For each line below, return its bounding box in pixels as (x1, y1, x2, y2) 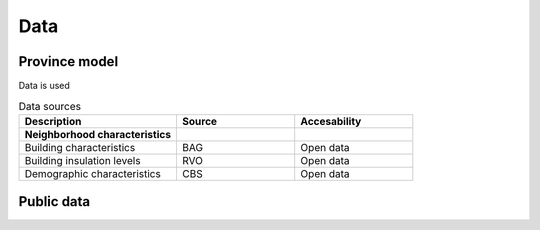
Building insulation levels (24, 153, 141, 167)
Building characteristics (24, 140, 136, 154)
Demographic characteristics (24, 166, 162, 180)
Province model (18, 53, 119, 70)
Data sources (18, 99, 82, 113)
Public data (18, 193, 91, 210)
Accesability (300, 114, 362, 128)
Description (24, 114, 82, 128)
